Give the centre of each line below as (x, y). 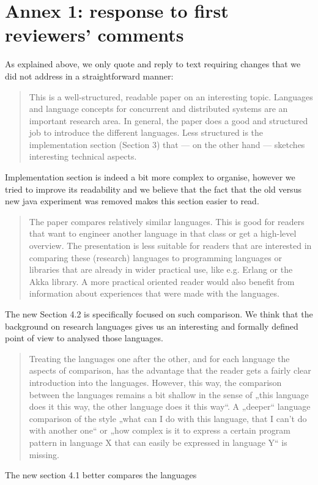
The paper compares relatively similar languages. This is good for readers (167, 221)
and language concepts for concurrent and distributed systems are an (158, 109)
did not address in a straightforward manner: (89, 76)
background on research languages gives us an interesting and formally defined (152, 326)
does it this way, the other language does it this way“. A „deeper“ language (170, 406)
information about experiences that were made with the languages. (154, 293)
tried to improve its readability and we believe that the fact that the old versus (153, 189)
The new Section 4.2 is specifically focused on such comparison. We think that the (159, 314)
